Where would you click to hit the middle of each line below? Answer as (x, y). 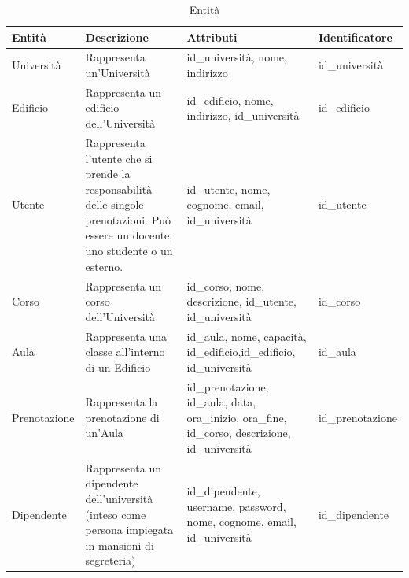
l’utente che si (119, 158)
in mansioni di (120, 545)
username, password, (236, 506)
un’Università (118, 73)
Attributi (212, 37)
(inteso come (116, 514)
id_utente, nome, (228, 189)
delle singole (114, 204)
